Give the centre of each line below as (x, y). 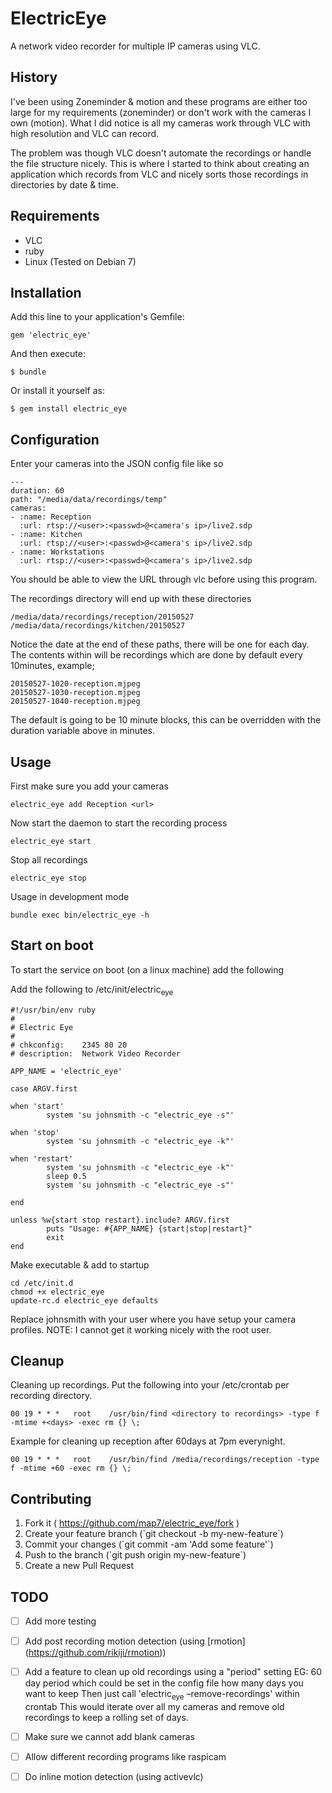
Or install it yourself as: (57, 391)
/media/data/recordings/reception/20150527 (102, 617)
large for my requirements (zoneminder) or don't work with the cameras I (161, 112)
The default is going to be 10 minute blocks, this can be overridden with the (166, 720)
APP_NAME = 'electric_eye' (66, 1071)
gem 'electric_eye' (51, 335)
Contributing (51, 1498)
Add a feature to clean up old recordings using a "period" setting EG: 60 (173, 1672)
